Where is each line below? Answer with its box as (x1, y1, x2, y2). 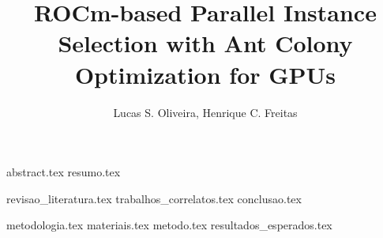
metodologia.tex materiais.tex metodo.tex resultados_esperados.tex (6, 217, 332, 233)
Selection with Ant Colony (58, 27, 353, 59)
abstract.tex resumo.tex (6, 164, 121, 180)
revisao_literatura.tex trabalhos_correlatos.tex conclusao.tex (6, 190, 302, 206)
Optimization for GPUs (74, 58, 336, 90)
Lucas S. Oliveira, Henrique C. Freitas (113, 104, 298, 120)
